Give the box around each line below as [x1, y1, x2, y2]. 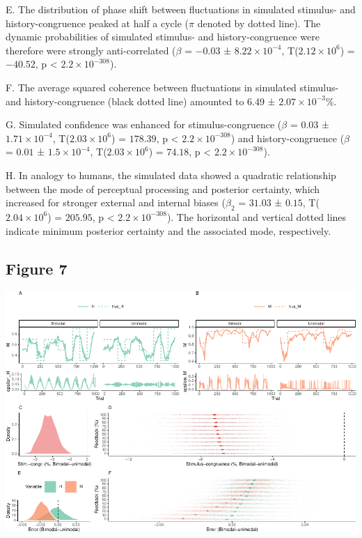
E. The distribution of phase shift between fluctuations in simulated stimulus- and [6, 2, 356, 16]
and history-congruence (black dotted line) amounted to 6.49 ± [6, 93, 276, 108]
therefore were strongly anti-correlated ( [6, 43, 176, 57]
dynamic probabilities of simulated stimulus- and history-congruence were [6, 29, 320, 44]
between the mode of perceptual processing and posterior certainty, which [6, 181, 320, 196]
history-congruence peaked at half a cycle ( [6, 15, 189, 30]
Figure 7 [6, 257, 68, 279]
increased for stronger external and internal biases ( [6, 195, 226, 210]
